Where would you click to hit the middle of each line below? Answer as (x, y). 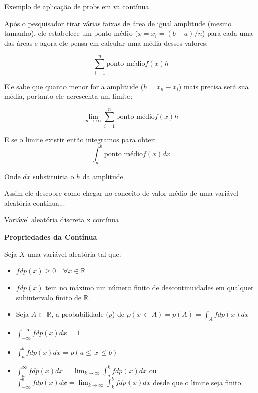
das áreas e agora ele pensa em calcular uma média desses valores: (106, 43)
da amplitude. (104, 176)
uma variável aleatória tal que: (74, 254)
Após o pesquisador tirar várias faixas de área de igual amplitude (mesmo (118, 23)
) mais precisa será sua (214, 86)
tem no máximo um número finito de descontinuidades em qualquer (150, 287)
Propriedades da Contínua (51, 237)
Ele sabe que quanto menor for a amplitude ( (74, 86)
